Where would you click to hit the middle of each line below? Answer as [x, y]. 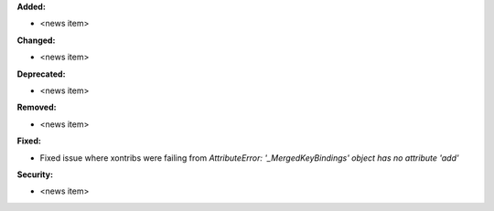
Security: [35, 174]
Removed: [37, 107]
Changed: [36, 40]
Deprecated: [41, 74]
